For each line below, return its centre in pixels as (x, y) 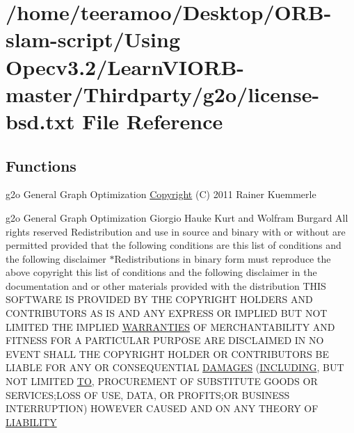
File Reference (153, 121)
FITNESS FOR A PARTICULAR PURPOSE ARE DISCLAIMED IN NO (165, 340)
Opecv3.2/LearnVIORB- (125, 66)
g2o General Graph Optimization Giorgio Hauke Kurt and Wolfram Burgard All (177, 217)
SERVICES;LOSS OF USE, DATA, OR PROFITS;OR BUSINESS (148, 394)
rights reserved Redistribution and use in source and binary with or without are (176, 231)
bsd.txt (40, 121)
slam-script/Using (93, 39)
